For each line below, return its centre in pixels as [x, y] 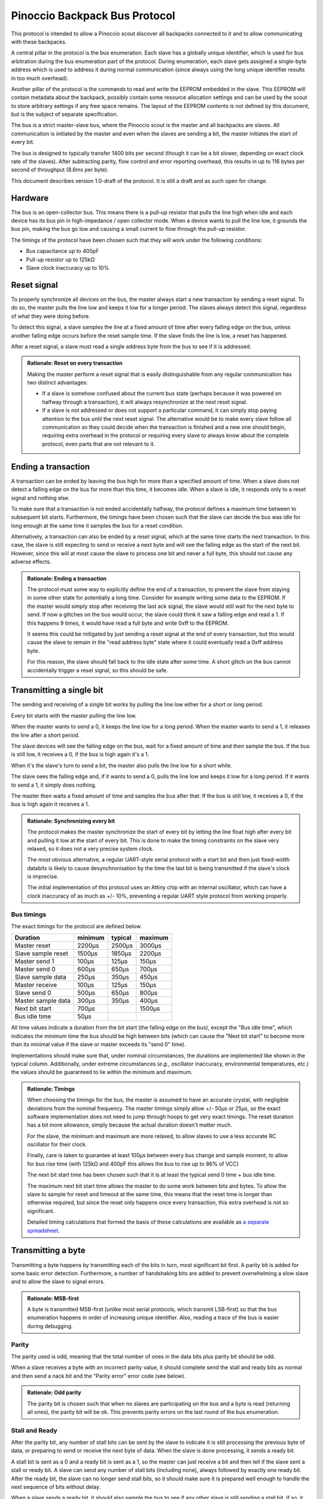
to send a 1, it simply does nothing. [54, 785]
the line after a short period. [45, 735]
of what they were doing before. [51, 316]
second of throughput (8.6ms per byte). [60, 170]
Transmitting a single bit [57, 690]
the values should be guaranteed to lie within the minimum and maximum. [102, 1072]
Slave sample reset [42, 953]
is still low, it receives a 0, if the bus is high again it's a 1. [80, 754]
